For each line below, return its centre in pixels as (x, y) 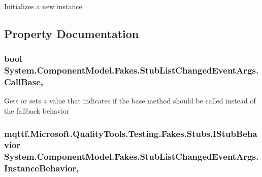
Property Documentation (72, 33)
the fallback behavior (37, 111)
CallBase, (24, 82)
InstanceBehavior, (42, 168)
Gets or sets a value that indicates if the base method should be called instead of (130, 101)
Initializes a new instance (43, 6)
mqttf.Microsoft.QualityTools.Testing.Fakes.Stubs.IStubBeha (131, 133)
